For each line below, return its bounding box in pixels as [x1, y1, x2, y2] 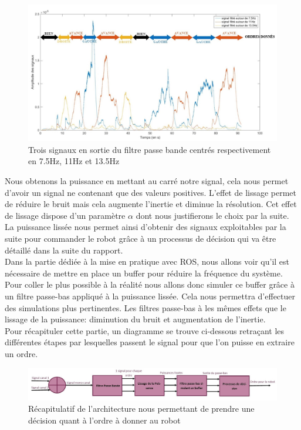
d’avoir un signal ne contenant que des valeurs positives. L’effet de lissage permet [5, 186, 297, 198]
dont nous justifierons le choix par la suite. [136, 209, 289, 221]
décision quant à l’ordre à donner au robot [28, 414, 181, 426]
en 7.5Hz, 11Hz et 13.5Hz [28, 155, 120, 167]
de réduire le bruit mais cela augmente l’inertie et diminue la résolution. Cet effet [5, 198, 297, 210]
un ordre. [5, 347, 38, 359]
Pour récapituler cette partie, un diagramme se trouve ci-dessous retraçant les [5, 324, 285, 336]
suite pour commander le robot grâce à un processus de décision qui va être [5, 232, 276, 245]
